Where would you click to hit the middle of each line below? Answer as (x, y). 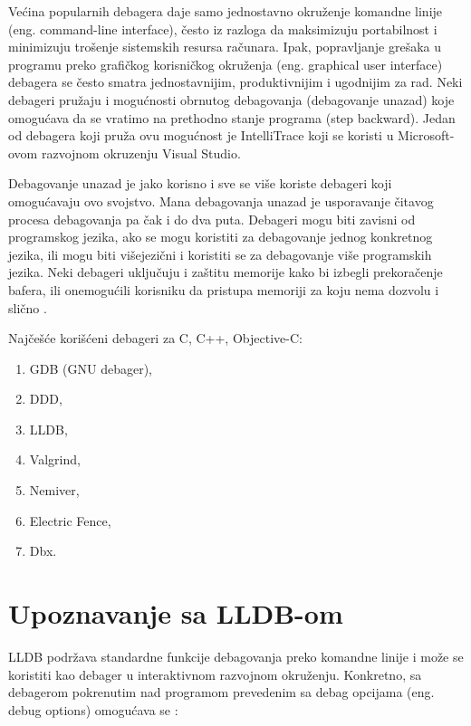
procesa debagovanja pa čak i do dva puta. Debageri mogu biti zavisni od (212, 219)
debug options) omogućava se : (93, 709)
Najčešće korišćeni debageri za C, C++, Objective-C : (155, 338)
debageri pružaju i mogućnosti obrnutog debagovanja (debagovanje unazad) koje (231, 99)
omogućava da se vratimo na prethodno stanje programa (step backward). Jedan (232, 117)
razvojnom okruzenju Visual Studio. (141, 153)
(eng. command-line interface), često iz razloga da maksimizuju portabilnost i (223, 29)
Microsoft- (426, 135)
